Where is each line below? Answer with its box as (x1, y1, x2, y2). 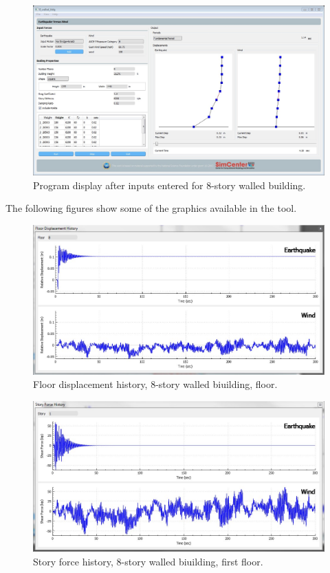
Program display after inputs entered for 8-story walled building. (33, 177, 306, 192)
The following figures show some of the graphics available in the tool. (5, 201, 297, 215)
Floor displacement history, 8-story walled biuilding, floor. (33, 377, 278, 391)
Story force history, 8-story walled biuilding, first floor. (33, 554, 263, 568)
